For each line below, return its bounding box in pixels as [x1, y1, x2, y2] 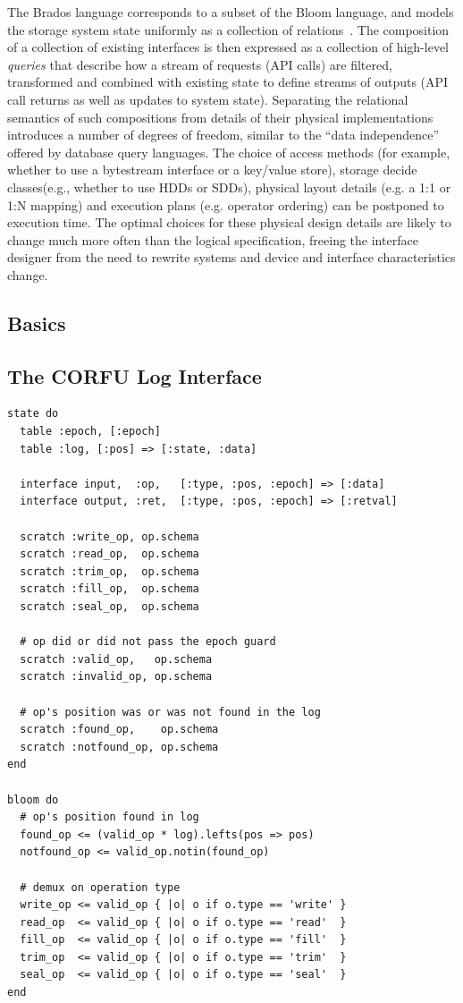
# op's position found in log [20, 811, 199, 824]
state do [7, 407, 59, 421]
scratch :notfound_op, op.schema [20, 740, 219, 753]
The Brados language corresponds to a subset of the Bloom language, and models [7, 3, 454, 21]
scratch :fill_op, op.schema [20, 582, 199, 596]
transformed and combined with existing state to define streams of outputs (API [7, 72, 449, 91]
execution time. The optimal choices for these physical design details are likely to [7, 213, 451, 232]
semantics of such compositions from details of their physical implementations [7, 107, 434, 126]
